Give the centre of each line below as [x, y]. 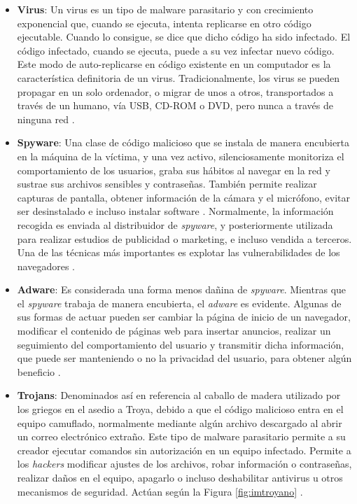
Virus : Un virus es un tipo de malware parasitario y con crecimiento [165, 9]
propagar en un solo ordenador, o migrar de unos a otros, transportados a [175, 91]
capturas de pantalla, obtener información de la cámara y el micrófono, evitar [183, 197]
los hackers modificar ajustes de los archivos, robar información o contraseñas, [184, 464]
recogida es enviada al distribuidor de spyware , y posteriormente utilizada [175, 224]
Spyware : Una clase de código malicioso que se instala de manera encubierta [183, 142]
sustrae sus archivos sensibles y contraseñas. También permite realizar [167, 184]
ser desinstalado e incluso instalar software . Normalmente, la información [175, 211]
